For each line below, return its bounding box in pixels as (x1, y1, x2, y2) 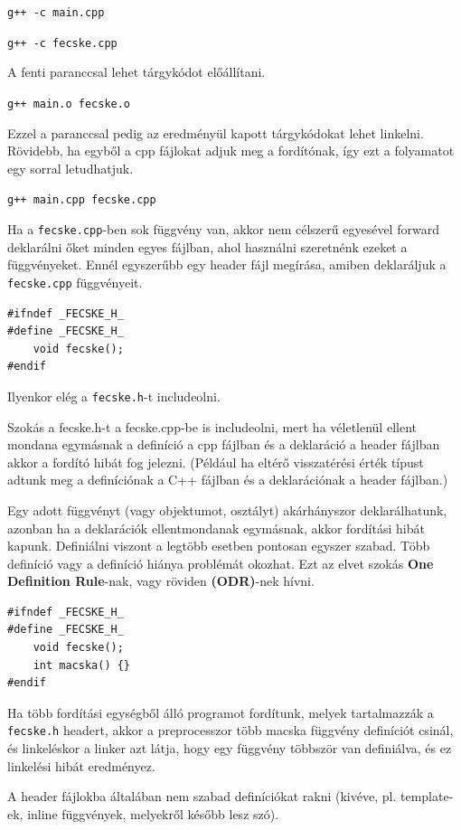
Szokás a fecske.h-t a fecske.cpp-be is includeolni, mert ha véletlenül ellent (7, 417, 417, 436)
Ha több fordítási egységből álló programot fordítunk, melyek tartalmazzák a (7, 703, 434, 722)
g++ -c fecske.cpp (7, 36, 118, 50)
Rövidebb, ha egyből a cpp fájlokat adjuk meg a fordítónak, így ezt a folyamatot (7, 141, 455, 160)
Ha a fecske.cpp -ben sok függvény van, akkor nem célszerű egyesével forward (7, 220, 439, 238)
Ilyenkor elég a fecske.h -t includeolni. (7, 386, 221, 405)
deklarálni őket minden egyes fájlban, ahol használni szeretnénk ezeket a (7, 237, 408, 256)
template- (400, 787, 454, 806)
